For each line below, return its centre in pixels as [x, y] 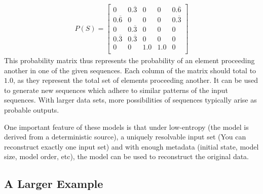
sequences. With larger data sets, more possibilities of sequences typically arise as [130, 100]
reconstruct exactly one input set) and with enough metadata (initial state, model [131, 146]
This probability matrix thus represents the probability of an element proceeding [129, 60]
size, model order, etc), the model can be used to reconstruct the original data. [127, 156]
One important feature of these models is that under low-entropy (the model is [126, 127]
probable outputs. [32, 110]
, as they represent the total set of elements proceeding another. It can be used [136, 80]
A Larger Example [54, 184]
